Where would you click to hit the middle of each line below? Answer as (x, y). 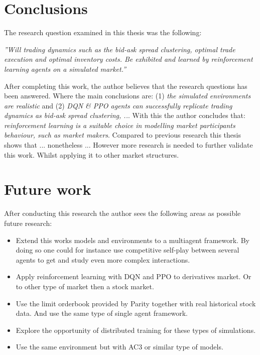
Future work (48, 189)
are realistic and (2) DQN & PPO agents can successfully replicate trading (118, 105)
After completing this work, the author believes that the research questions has (126, 86)
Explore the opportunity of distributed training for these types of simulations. (136, 330)
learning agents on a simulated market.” (65, 69)
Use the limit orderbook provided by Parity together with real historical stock (136, 303)
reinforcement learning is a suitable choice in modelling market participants (120, 125)
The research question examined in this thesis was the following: (103, 32)
